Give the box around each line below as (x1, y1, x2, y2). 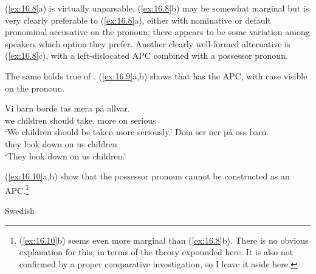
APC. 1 (5, 182, 29, 196)
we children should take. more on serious (5, 113, 156, 126)
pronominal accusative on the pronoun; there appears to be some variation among (5, 25, 310, 38)
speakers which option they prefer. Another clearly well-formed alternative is (5, 37, 290, 50)
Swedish (5, 204, 35, 216)
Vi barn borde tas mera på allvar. (5, 102, 130, 115)
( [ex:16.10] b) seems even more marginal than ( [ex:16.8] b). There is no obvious (19, 233, 309, 246)
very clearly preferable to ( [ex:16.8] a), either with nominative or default (5, 13, 271, 26)
